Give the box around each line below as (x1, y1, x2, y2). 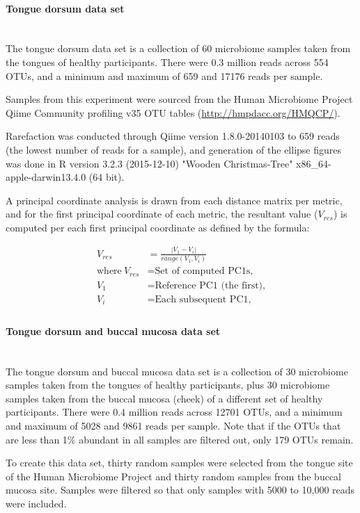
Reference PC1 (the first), (155, 280, 265, 291)
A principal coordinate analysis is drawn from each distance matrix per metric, (6, 193, 343, 207)
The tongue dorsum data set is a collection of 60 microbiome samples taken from (6, 41, 351, 56)
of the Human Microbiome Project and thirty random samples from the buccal (6, 469, 342, 483)
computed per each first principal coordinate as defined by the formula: (6, 220, 310, 234)
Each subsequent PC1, (155, 294, 251, 304)
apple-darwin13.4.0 (6, 170, 86, 184)
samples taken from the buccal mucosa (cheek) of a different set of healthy (6, 391, 323, 405)
